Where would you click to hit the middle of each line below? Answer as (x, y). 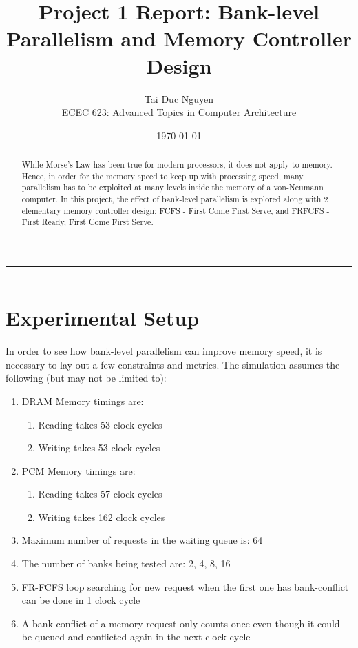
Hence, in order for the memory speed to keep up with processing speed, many (162, 176)
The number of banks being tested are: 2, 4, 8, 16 (126, 563)
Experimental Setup (103, 318)
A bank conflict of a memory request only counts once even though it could (181, 623)
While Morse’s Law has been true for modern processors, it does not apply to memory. (177, 165)
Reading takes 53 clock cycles (100, 424)
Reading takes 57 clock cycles (100, 494)
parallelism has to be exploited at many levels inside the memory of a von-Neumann (172, 187)
